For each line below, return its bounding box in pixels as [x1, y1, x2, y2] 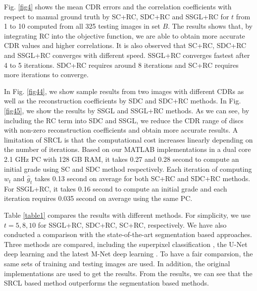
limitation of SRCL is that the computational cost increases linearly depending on [4, 134, 253, 145]
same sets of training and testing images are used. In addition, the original [4, 258, 230, 269]
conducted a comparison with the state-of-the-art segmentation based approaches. [4, 229, 252, 240]
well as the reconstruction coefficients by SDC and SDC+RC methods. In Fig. [4, 96, 241, 106]
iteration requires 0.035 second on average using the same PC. [4, 193, 193, 203]
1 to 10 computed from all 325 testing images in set [4, 21, 160, 31]
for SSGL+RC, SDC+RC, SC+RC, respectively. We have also [38, 219, 227, 230]
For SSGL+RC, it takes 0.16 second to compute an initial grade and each [4, 183, 227, 194]
